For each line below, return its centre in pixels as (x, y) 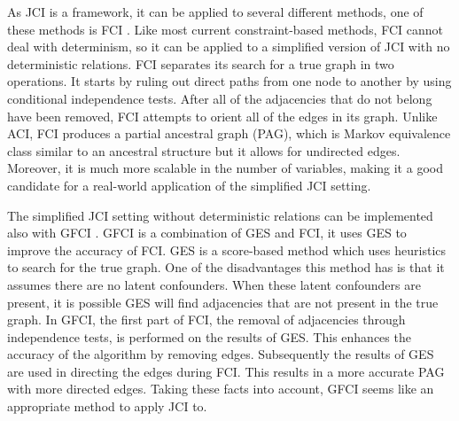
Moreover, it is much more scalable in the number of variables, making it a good (225, 168)
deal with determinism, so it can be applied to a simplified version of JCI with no (229, 47)
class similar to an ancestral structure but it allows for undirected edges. (204, 150)
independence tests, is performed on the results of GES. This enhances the (209, 336)
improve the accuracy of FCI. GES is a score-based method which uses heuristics (227, 249)
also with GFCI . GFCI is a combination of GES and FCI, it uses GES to (207, 233)
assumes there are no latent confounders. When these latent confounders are (214, 284)
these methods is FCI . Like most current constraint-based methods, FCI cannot (225, 29)
